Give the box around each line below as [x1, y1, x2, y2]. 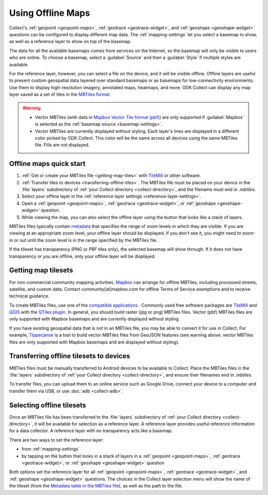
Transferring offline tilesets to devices [9, 352, 131, 360]
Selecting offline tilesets [9, 401, 86, 409]
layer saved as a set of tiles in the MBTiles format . [9, 92, 111, 98]
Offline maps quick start [9, 160, 86, 168]
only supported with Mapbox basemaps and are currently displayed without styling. [9, 316, 180, 322]
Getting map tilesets [9, 266, 73, 275]
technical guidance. [9, 293, 50, 299]
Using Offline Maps [9, 7, 90, 18]
